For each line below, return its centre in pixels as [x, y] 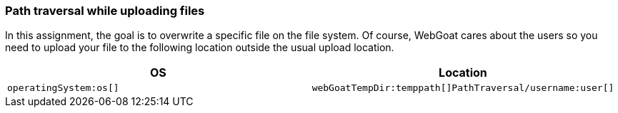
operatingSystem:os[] [63, 88]
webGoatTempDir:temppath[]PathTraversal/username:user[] [463, 88]
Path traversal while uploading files [105, 11]
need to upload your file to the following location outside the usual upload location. [200, 48]
